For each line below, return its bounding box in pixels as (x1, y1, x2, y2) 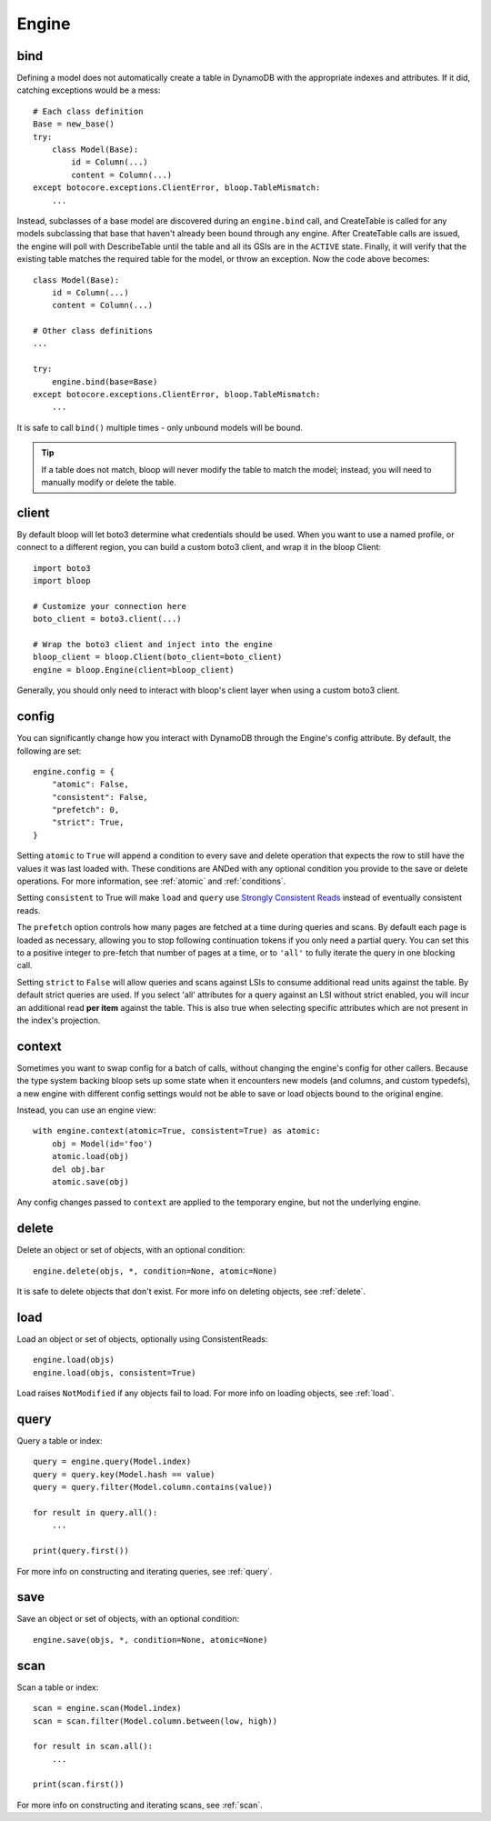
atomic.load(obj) (51, 1151, 129, 1162)
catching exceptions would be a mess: (16, 85, 161, 95)
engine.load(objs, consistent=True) (33, 1367, 196, 1377)
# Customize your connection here (33, 601, 186, 611)
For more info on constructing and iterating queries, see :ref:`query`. (16, 1566, 273, 1576)
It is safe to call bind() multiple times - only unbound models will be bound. (16, 422, 304, 433)
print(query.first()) (33, 1546, 129, 1556)
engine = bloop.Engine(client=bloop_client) (33, 665, 235, 675)
